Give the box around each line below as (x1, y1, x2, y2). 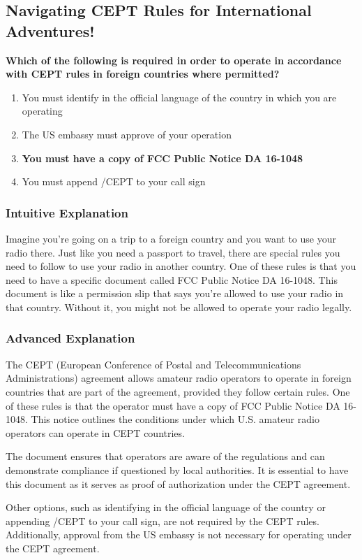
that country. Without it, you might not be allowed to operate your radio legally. (6, 299, 352, 314)
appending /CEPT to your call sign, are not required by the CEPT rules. (6, 513, 319, 528)
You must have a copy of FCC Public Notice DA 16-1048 (22, 150, 303, 165)
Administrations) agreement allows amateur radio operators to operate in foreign (6, 371, 352, 385)
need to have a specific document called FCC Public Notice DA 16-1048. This (6, 272, 338, 287)
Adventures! (6, 20, 95, 41)
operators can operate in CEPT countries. (6, 425, 185, 440)
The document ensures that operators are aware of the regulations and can (6, 449, 325, 464)
